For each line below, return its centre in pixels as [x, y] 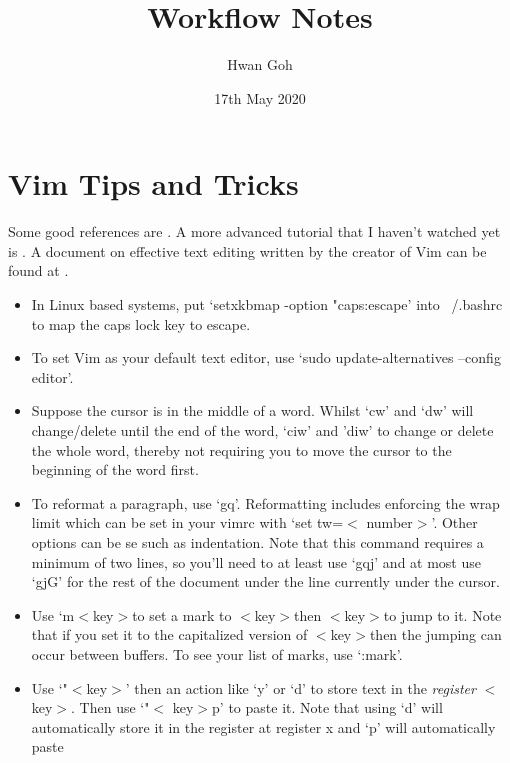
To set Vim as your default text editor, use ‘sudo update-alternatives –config [266, 357]
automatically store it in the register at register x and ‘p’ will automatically [263, 726]
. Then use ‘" [110, 707]
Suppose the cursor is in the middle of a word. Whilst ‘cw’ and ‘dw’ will [252, 410]
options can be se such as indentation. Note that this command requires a [257, 541]
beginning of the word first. [115, 469]
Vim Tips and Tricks [153, 183]
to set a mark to [182, 614]
